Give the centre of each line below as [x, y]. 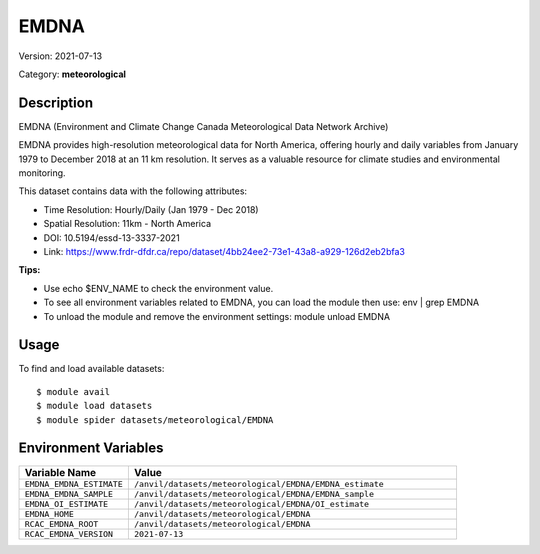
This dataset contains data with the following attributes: [133, 191]
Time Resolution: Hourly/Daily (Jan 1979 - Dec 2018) [151, 209]
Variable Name [60, 472]
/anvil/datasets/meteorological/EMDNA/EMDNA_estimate [258, 483]
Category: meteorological [72, 74]
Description [56, 102]
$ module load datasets [94, 406]
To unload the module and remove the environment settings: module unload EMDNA [216, 316]
